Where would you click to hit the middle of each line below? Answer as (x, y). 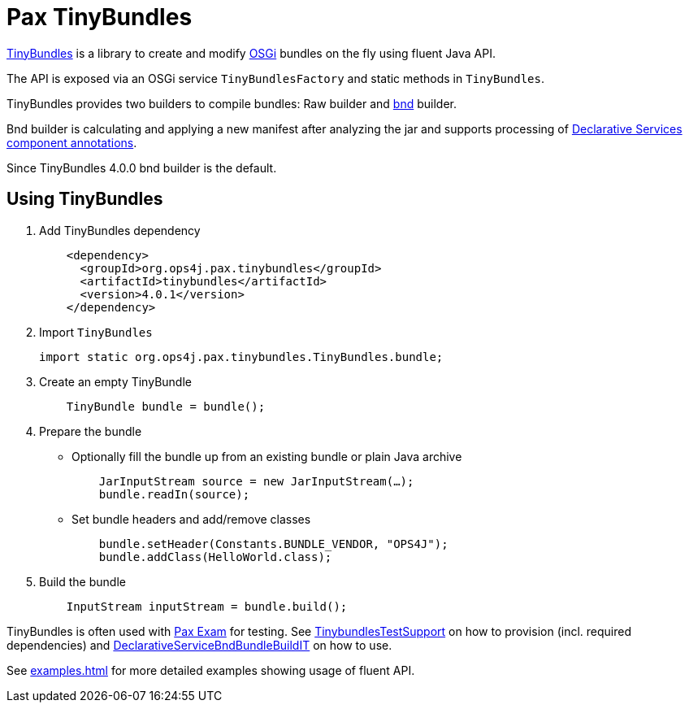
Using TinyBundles (85, 199)
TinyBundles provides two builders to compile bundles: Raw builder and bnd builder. (232, 103)
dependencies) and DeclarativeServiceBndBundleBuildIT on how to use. (199, 645)
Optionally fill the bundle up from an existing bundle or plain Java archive (267, 456)
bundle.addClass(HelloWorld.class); (215, 557)
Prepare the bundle (91, 431)
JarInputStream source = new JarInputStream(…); (256, 481)
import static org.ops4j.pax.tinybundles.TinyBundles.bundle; (241, 357)
